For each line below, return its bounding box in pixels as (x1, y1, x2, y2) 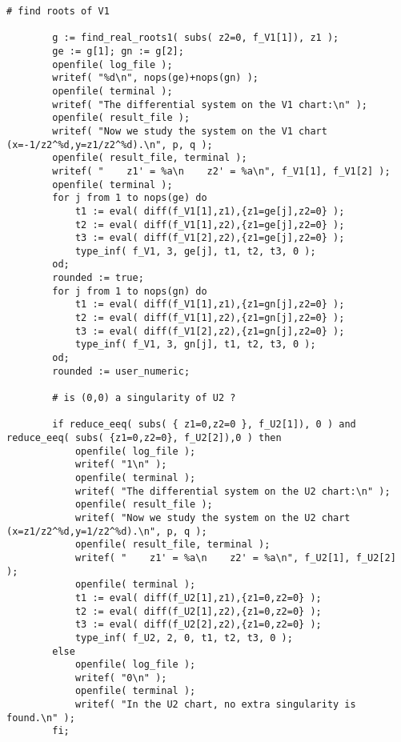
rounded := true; (52, 272, 144, 284)
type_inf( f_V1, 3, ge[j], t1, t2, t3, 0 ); (74, 245, 316, 257)
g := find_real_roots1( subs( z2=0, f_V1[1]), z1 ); (52, 32, 339, 44)
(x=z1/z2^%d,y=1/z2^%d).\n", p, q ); (6, 525, 207, 537)
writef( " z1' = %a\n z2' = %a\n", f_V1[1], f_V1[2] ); (52, 165, 391, 177)
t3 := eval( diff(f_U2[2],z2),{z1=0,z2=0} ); (74, 619, 322, 631)
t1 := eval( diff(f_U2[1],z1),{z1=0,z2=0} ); (74, 592, 322, 604)
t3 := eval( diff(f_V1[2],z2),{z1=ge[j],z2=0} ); (74, 232, 345, 244)
